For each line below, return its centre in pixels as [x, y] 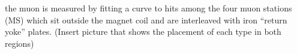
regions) [19, 43]
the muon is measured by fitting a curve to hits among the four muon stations [148, 8]
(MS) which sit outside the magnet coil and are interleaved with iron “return [146, 19]
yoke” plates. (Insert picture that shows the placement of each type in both [143, 31]
